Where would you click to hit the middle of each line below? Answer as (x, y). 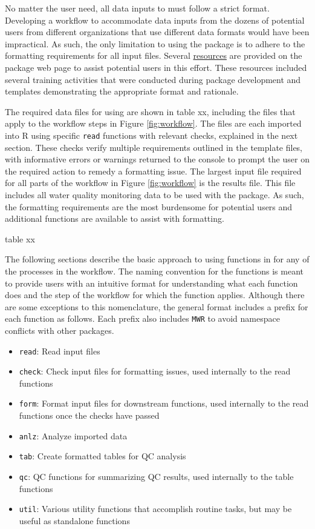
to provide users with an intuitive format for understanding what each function (151, 283)
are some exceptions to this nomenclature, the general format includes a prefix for (157, 306)
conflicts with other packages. (60, 330)
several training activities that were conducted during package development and (153, 79)
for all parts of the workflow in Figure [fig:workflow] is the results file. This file (150, 183)
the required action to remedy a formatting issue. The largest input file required (153, 171)
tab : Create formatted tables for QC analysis (102, 456)
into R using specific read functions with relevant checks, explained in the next (151, 135)
